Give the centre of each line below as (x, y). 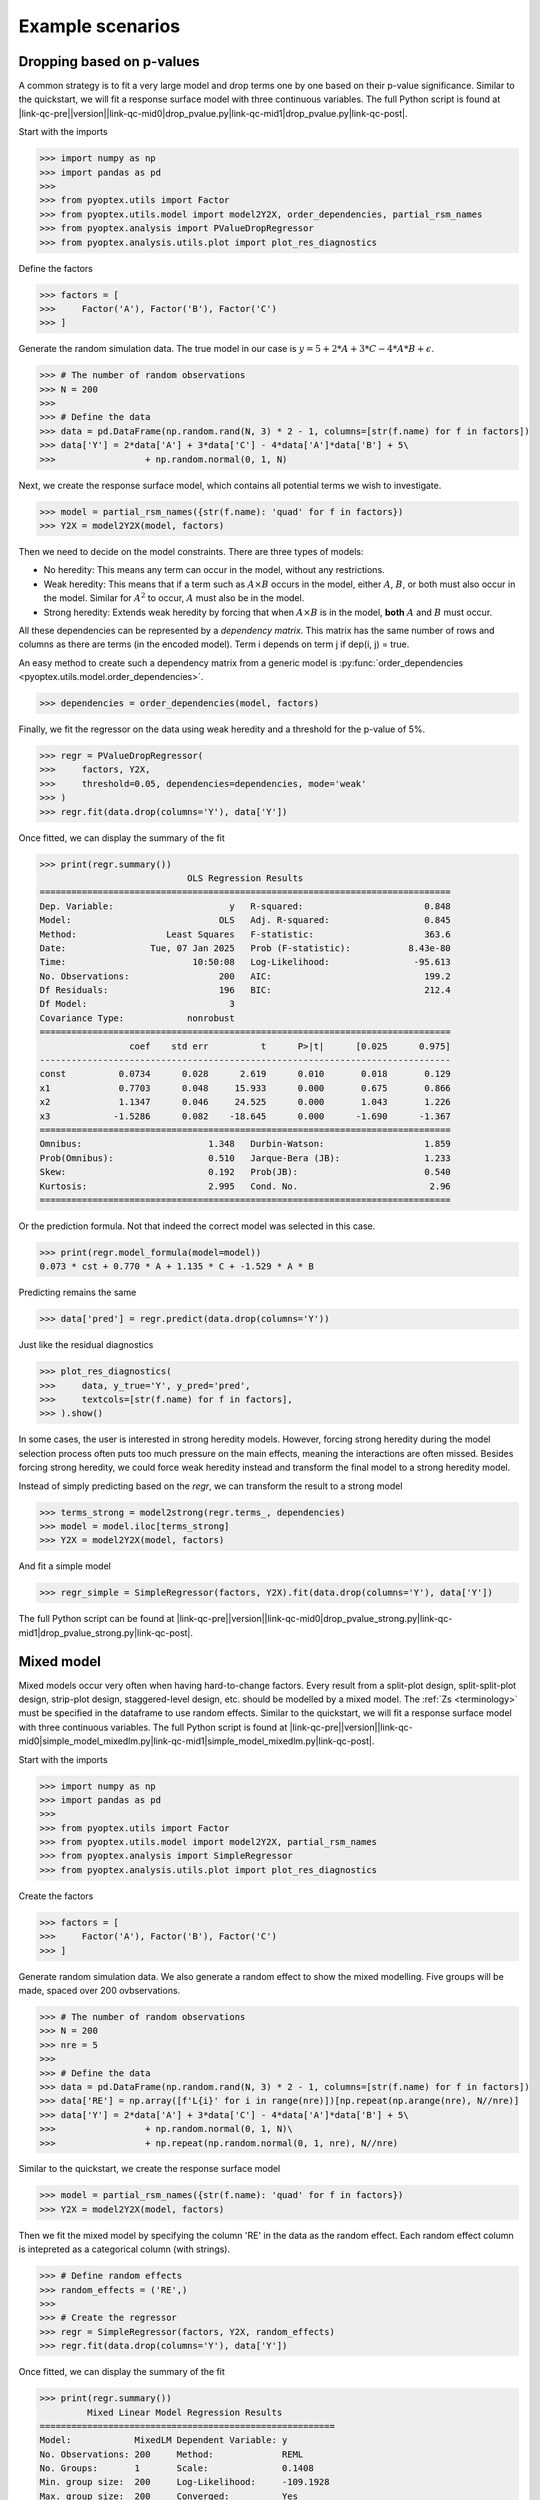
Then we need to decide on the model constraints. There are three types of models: (191, 551)
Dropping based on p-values (109, 61)
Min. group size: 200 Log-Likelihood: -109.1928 (184, 2482)
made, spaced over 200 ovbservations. (99, 1990)
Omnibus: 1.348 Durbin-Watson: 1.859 (245, 1144)
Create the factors (56, 1896)
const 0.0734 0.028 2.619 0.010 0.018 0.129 (245, 1074)
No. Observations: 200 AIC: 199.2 (245, 976)
